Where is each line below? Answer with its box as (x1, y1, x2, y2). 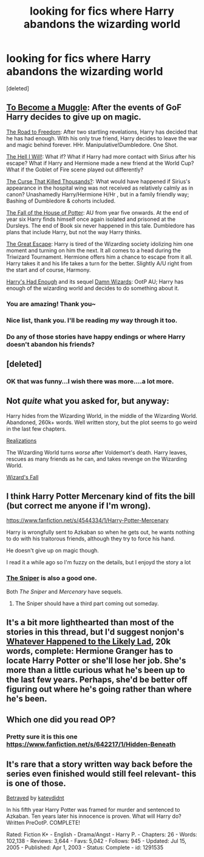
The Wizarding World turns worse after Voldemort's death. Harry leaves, (6, 448, 188, 456)
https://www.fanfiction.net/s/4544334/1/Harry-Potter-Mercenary (6, 517, 169, 524)
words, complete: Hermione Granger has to (6, 646, 173, 656)
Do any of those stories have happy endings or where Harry (6, 332, 186, 341)
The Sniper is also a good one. (6, 574, 97, 583)
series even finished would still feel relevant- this (6, 769, 197, 779)
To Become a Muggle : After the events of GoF (6, 102, 182, 113)
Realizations (6, 437, 37, 444)
